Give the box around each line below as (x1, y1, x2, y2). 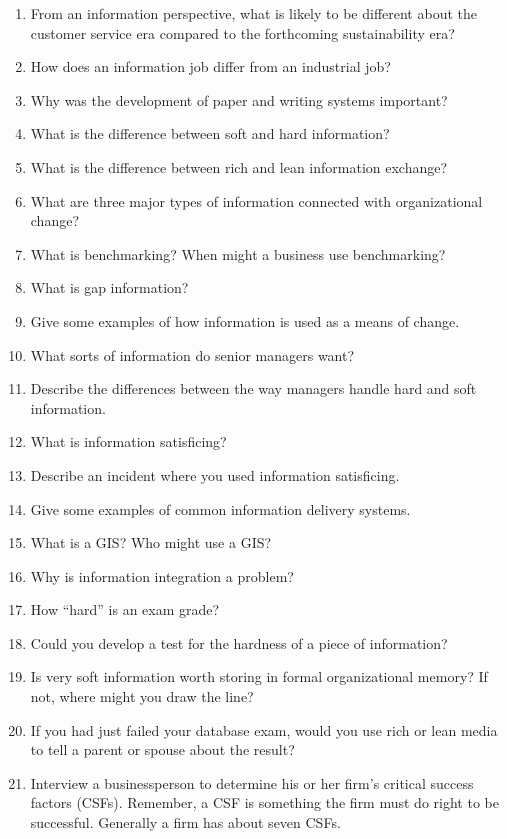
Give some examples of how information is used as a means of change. (30, 310, 460, 331)
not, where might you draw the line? (30, 686, 254, 707)
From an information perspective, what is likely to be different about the (30, 3, 477, 23)
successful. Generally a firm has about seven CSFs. (30, 812, 341, 833)
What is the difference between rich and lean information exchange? (30, 156, 448, 177)
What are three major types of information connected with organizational (30, 190, 483, 211)
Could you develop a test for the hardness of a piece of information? (30, 632, 448, 653)
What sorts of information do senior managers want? (30, 344, 355, 365)
